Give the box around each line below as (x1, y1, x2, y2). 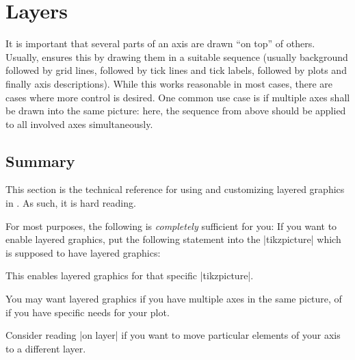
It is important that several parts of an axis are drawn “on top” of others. (5, 36, 315, 51)
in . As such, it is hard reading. (5, 196, 136, 210)
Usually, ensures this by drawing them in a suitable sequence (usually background (5, 49, 348, 64)
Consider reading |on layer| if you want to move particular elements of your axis (5, 328, 341, 342)
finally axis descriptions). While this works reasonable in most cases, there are (5, 76, 333, 90)
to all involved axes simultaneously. (5, 116, 153, 131)
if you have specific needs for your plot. (5, 305, 170, 319)
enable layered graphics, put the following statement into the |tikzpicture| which (5, 232, 341, 246)
